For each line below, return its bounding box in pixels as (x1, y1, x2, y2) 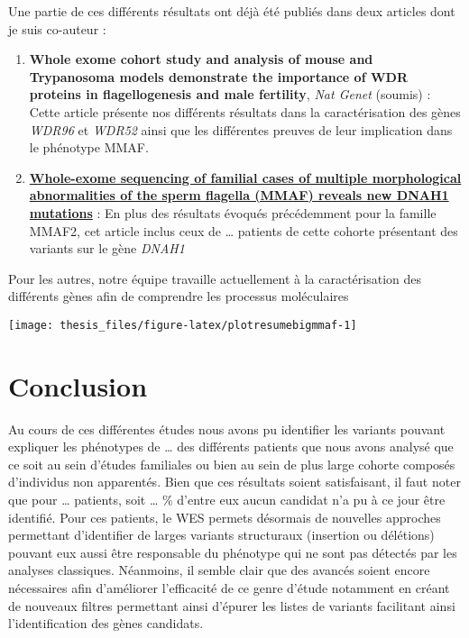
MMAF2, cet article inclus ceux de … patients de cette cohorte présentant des (29, 221, 458, 240)
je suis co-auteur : (8, 19, 106, 38)
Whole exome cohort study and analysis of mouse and (29, 50, 373, 68)
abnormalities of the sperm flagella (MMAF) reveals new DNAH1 (29, 186, 449, 205)
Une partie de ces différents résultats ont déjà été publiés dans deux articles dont (8, 2, 455, 20)
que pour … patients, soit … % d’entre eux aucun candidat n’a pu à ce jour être (8, 490, 446, 509)
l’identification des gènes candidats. (8, 614, 204, 633)
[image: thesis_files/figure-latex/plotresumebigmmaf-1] (8, 318, 357, 332)
